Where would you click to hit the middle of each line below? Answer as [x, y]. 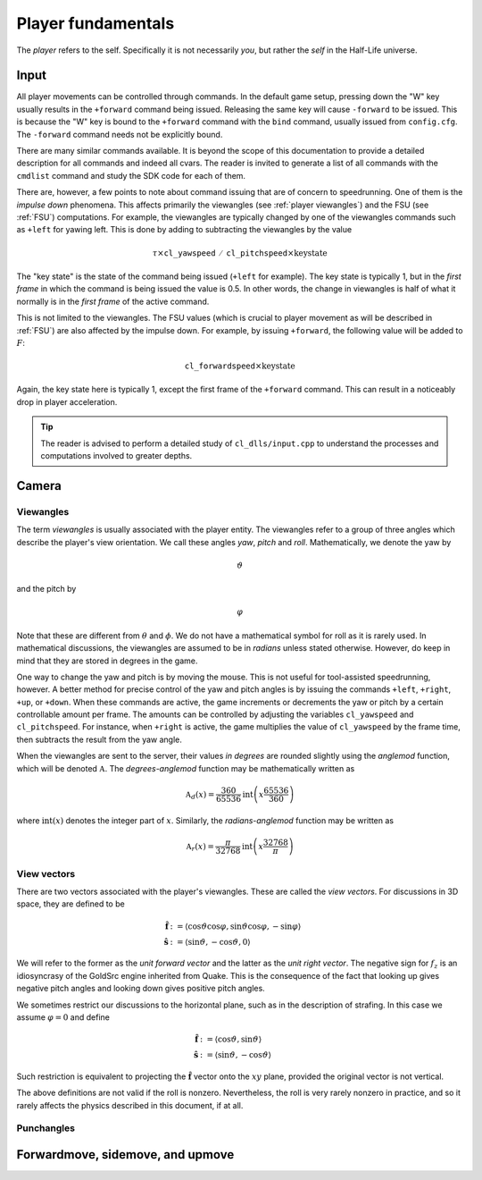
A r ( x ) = [200, 847]
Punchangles [46, 1128]
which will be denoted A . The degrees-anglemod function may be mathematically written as [186, 768]
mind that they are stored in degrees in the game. [107, 661]
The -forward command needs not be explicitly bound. [120, 134]
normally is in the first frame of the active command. [113, 301]
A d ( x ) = [200, 796]
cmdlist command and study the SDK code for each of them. [131, 175]
